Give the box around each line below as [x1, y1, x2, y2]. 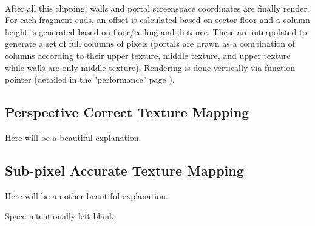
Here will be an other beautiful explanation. [5, 189, 168, 202]
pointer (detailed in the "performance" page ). [5, 73, 175, 86]
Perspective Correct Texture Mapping [5, 103, 249, 122]
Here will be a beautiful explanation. [5, 131, 141, 143]
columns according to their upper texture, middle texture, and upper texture [5, 49, 291, 61]
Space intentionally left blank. [5, 210, 117, 222]
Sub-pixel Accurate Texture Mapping [5, 160, 244, 179]
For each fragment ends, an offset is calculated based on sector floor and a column [5, 13, 310, 26]
